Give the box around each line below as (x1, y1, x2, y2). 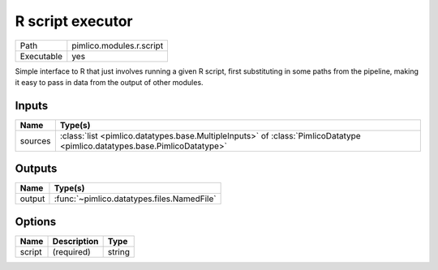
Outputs (15, 162, 58, 176)
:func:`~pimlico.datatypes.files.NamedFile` (54, 193, 217, 204)
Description (52, 235, 99, 246)
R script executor (15, 12, 133, 30)
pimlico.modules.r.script (71, 40, 164, 51)
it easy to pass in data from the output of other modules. (15, 77, 204, 87)
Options (15, 215, 57, 229)
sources (19, 135, 51, 146)
